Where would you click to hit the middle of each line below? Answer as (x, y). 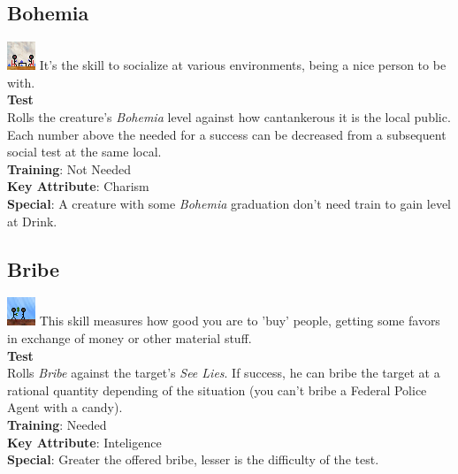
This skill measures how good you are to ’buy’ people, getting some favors (240, 321)
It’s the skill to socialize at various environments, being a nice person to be (243, 65)
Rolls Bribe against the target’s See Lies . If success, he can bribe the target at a (224, 373)
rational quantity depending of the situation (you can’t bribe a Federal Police (217, 390)
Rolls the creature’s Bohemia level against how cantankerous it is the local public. (229, 116)
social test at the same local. (84, 152)
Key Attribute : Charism (78, 186)
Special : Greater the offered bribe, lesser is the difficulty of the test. (193, 459)
